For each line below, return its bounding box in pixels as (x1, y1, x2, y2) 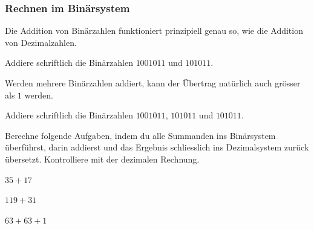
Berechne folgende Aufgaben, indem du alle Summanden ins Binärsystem (5, 129, 276, 141)
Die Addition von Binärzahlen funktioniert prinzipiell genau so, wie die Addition (5, 24, 303, 37)
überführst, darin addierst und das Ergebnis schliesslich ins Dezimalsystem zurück (5, 141, 309, 153)
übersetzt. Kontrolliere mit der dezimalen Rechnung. (5, 152, 200, 165)
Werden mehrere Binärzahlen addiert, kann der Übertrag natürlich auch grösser (5, 77, 301, 89)
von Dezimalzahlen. (5, 36, 77, 48)
